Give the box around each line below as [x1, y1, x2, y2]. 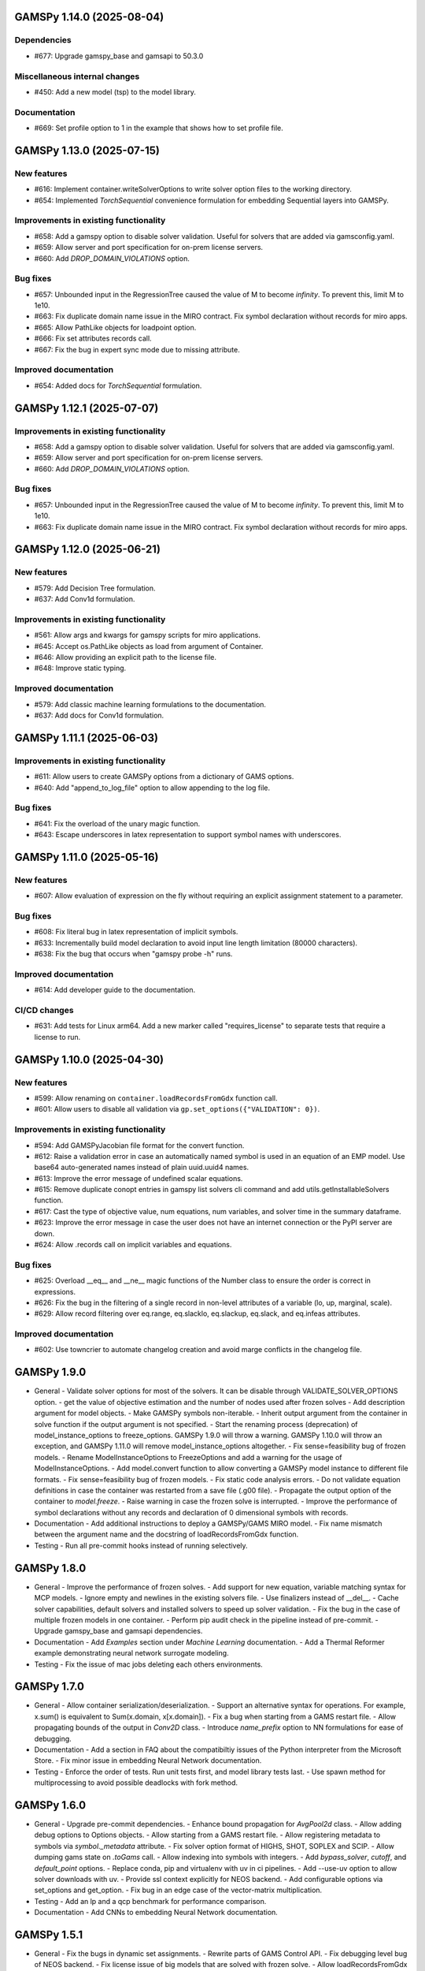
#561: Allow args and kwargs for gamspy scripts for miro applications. [34, 631, 261, 640]
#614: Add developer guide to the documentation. [34, 985, 196, 995]
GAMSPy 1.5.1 [14, 1928, 83, 1941]
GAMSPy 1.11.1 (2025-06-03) [14, 731, 159, 744]
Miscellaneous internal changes [14, 71, 140, 82]
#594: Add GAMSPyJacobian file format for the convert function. [34, 1140, 245, 1150]
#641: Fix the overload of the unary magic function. [34, 818, 201, 828]
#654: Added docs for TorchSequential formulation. [34, 381, 202, 390]
